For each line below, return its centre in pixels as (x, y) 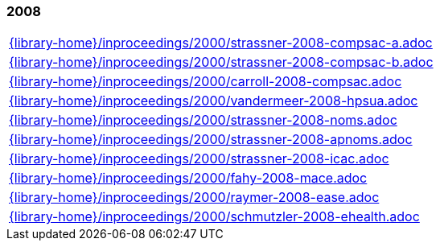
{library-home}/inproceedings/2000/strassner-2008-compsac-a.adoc (221, 43)
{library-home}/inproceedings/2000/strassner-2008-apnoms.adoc (211, 140)
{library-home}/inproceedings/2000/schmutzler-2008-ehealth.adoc (214, 217)
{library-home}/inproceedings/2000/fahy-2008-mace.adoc (188, 178)
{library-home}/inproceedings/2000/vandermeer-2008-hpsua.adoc (214, 101)
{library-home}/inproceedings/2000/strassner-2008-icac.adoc (199, 159)
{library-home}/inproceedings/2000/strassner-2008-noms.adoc (203, 120)
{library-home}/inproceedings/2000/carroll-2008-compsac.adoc (206, 82)
